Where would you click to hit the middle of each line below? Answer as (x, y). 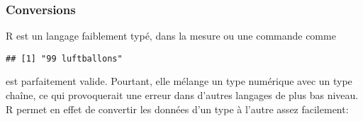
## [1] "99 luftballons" (64, 58)
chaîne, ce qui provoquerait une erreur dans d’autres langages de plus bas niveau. (182, 95)
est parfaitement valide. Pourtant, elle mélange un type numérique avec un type (179, 81)
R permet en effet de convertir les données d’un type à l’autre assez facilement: (177, 109)
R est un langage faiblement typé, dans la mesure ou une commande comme (171, 36)
